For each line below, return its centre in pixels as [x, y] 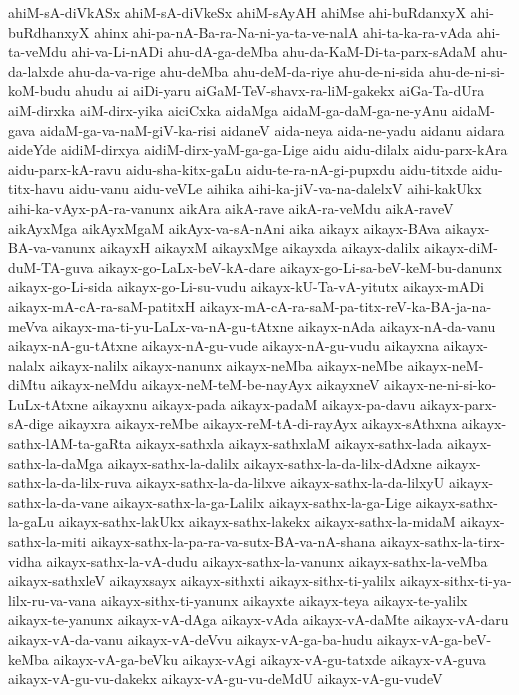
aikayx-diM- [461, 247]
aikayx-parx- [458, 403]
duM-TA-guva [51, 266]
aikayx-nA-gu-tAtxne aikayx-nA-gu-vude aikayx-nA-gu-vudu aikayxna [223, 345]
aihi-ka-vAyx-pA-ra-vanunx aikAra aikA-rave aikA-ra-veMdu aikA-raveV [231, 207]
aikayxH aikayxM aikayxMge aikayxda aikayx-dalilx [259, 247]
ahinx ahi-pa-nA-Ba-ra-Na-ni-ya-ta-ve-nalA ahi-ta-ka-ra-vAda [283, 31]
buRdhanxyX [49, 31]
